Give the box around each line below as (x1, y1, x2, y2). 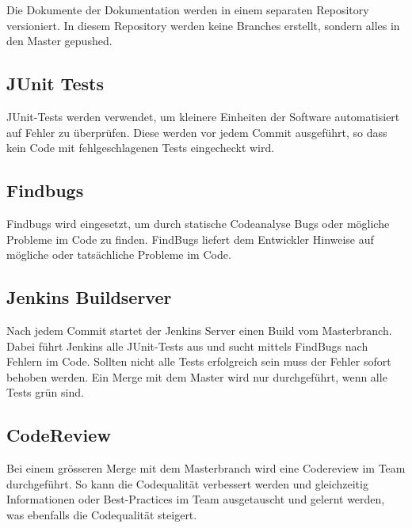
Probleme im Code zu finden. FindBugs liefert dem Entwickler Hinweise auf (6, 230, 374, 247)
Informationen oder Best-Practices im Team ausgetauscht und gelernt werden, (6, 491, 385, 507)
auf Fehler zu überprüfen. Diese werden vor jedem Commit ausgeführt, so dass (6, 123, 387, 140)
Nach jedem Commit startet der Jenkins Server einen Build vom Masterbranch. (6, 321, 392, 338)
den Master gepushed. (6, 32, 113, 49)
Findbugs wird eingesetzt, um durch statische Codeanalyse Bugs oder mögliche (6, 215, 390, 231)
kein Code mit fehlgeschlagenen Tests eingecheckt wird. (6, 139, 275, 156)
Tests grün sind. (6, 384, 84, 401)
